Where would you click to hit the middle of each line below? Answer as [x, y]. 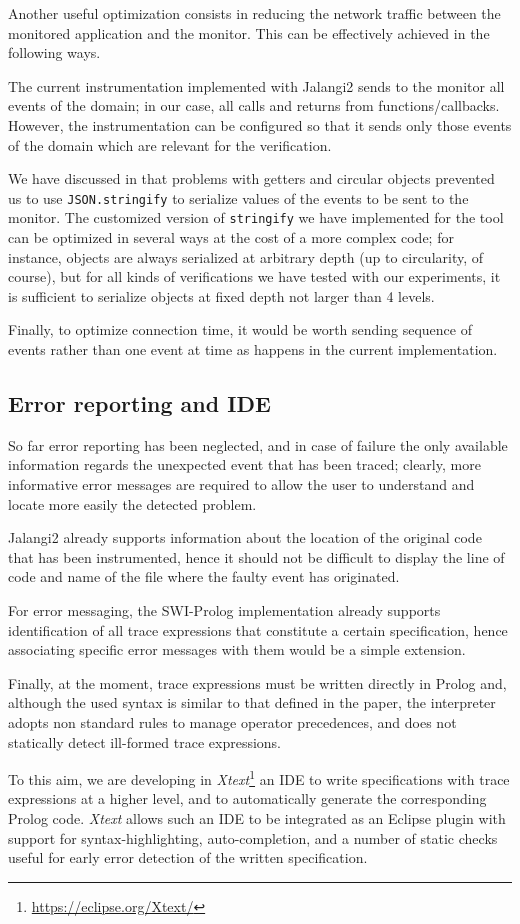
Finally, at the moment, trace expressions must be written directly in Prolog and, [257, 682]
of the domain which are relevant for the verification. [170, 144]
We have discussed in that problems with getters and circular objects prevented [251, 178]
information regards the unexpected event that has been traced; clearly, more [244, 464]
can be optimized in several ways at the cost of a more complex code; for [231, 237]
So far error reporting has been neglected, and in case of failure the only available [258, 444]
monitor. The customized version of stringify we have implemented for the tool [256, 217]
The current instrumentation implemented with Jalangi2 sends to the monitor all [256, 85]
